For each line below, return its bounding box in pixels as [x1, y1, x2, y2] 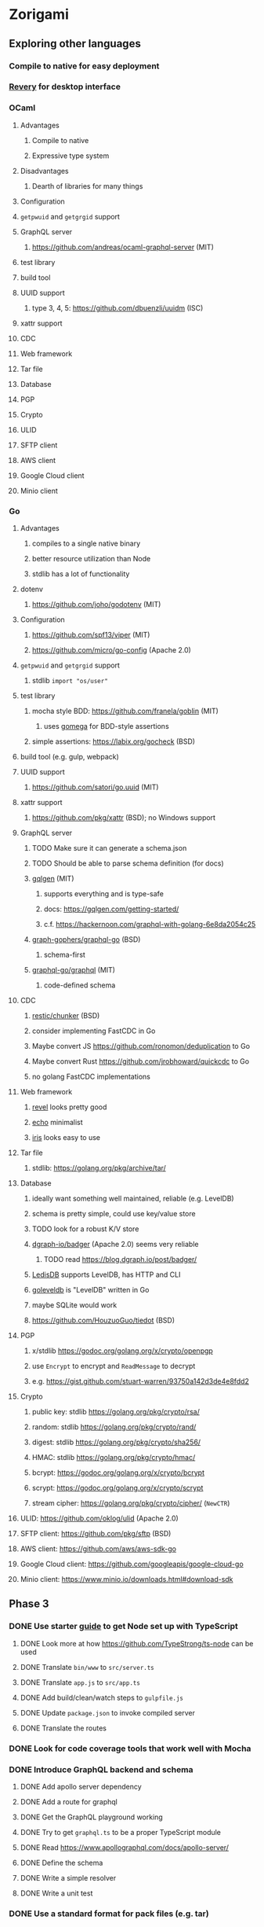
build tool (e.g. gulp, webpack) [20, 752, 120, 762]
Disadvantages [20, 166, 69, 175]
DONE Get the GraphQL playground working [20, 1812, 163, 1822]
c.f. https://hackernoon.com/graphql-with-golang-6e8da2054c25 [43, 920, 256, 929]
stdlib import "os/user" [31, 676, 108, 686]
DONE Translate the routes [20, 1723, 107, 1733]
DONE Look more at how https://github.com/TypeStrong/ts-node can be [20, 1638, 254, 1648]
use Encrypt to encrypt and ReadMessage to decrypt [31, 1362, 196, 1371]
